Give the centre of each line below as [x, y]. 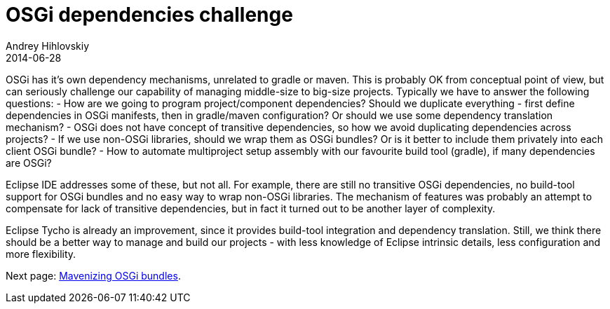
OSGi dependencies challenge [149, 15]
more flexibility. [41, 254]
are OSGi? [29, 163]
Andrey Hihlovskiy [48, 46]
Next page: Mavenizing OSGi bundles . [93, 275]
